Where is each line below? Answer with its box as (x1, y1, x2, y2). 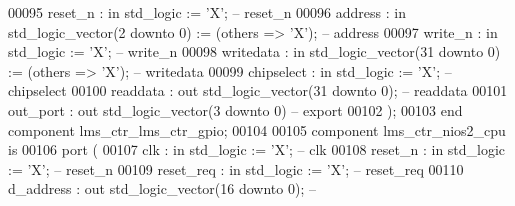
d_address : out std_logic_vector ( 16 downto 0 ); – (8, 178, 316, 199)
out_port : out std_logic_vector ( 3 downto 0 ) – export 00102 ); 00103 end (8, 99, 463, 120)
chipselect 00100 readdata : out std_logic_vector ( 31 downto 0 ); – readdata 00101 (8, 80, 508, 101)
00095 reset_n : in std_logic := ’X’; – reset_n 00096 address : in (8, 2, 406, 22)
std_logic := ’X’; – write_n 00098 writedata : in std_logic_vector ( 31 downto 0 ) (8, 41, 501, 62)
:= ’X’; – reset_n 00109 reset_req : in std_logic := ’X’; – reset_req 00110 (8, 158, 464, 179)
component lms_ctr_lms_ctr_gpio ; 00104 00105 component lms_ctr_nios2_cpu (8, 119, 506, 140)
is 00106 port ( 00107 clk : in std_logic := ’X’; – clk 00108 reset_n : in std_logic (8, 139, 506, 160)
